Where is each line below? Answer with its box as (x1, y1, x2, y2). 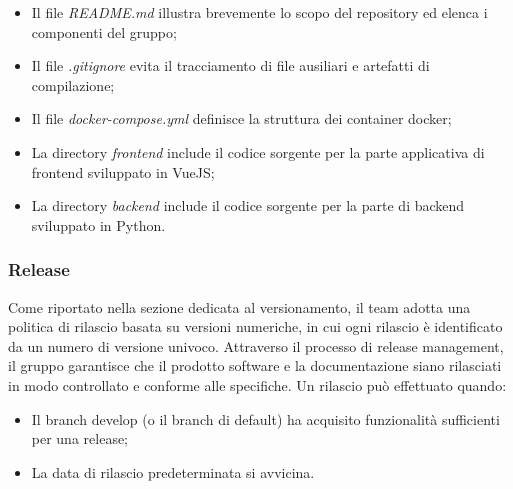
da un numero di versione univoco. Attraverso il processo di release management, (8, 335, 504, 356)
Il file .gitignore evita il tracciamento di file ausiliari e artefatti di (31, 55, 430, 76)
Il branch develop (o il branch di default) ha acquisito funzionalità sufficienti (31, 408, 500, 429)
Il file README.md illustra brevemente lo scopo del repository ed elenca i (31, 2, 488, 22)
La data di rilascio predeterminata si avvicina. (31, 461, 315, 482)
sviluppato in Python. (31, 214, 166, 235)
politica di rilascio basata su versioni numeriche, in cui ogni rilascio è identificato (8, 316, 503, 337)
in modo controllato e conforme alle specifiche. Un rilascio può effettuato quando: (8, 374, 507, 395)
